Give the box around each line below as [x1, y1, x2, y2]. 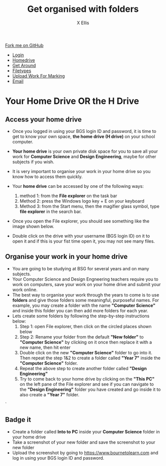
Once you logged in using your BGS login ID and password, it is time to [12, 128, 157, 134]
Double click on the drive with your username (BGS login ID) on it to [12, 233, 150, 239]
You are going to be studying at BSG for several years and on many [12, 265, 149, 271]
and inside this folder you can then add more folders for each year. [12, 307, 148, 313]
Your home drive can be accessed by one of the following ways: [12, 183, 144, 189]
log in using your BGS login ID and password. [12, 455, 105, 461]
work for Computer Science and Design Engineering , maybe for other [12, 153, 157, 159]
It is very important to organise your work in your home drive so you [12, 168, 151, 174]
